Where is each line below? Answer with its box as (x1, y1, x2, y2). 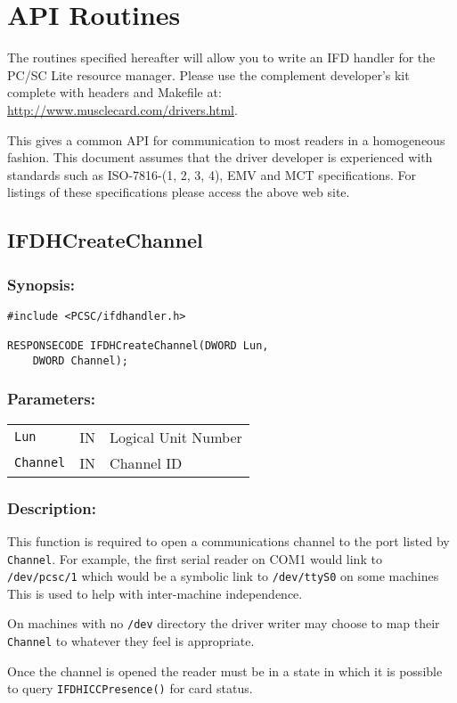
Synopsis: (7, 273, 75, 295)
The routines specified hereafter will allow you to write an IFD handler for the (7, 48, 436, 67)
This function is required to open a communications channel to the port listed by (7, 531, 450, 550)
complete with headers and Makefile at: (7, 83, 222, 102)
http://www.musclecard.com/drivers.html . (7, 100, 238, 119)
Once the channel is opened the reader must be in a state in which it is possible (7, 661, 443, 680)
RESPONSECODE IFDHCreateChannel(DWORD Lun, (7, 339, 269, 353)
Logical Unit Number (110, 426, 242, 447)
